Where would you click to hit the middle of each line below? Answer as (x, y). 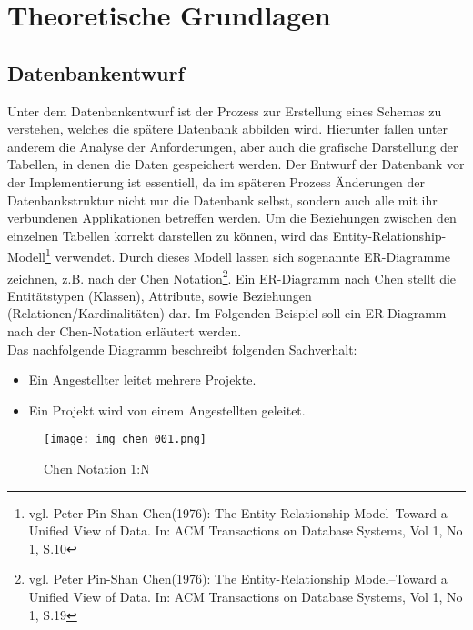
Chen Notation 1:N (97, 469)
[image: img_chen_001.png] (125, 440)
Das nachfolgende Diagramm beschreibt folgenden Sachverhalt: (182, 349)
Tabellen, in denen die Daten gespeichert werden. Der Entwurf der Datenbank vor (236, 164)
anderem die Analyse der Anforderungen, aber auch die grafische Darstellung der (233, 146)
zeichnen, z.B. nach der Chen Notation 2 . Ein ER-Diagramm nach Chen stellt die (232, 276)
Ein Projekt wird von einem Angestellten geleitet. (167, 410)
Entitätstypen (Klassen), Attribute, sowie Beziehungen (160, 295)
